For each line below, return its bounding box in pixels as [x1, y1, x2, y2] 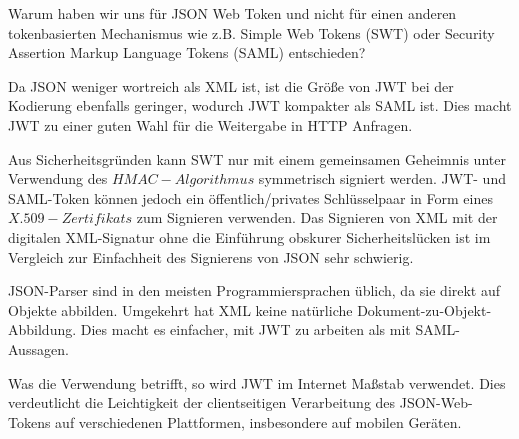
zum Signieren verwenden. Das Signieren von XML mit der [136, 207, 498, 228]
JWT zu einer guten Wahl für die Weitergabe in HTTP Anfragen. [8, 114, 413, 135]
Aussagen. [8, 338, 69, 359]
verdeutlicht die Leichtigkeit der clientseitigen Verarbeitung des [8, 392, 396, 413]
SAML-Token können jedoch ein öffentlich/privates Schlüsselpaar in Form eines [8, 187, 493, 208]
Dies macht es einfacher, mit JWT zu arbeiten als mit [80, 319, 411, 340]
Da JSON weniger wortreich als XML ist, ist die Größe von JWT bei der [8, 75, 454, 96]
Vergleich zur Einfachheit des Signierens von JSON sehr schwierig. [8, 246, 414, 267]
